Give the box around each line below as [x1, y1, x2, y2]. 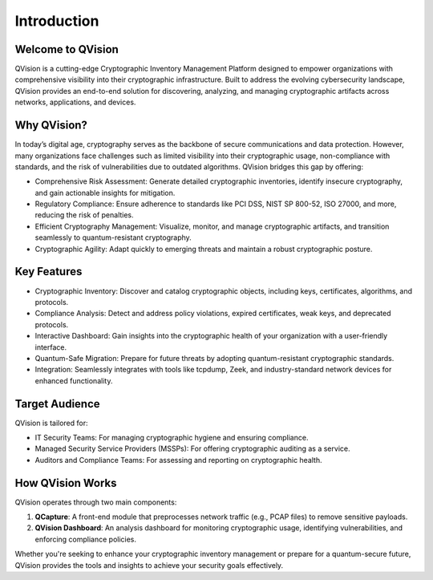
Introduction [14, 12, 99, 30]
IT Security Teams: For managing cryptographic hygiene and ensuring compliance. [34, 432, 309, 442]
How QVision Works [14, 476, 117, 489]
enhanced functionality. [34, 375, 113, 385]
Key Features [14, 265, 83, 278]
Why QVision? [14, 119, 88, 132]
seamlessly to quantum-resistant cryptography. [34, 233, 192, 242]
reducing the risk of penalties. [34, 210, 134, 220]
